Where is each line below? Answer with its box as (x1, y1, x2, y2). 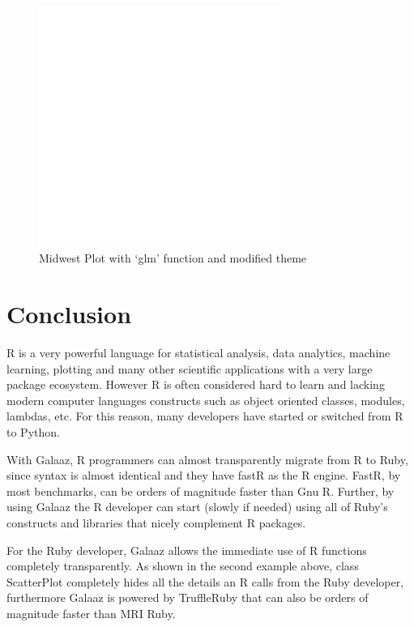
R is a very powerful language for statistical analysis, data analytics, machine (6, 344, 391, 361)
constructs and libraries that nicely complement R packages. (6, 514, 306, 531)
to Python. (6, 424, 60, 441)
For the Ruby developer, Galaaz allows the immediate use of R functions (6, 541, 367, 558)
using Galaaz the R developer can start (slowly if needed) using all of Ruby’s (6, 498, 388, 515)
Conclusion (6, 297, 132, 331)
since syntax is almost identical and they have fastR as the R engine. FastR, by (6, 467, 401, 484)
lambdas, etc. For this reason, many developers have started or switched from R (6, 407, 403, 424)
